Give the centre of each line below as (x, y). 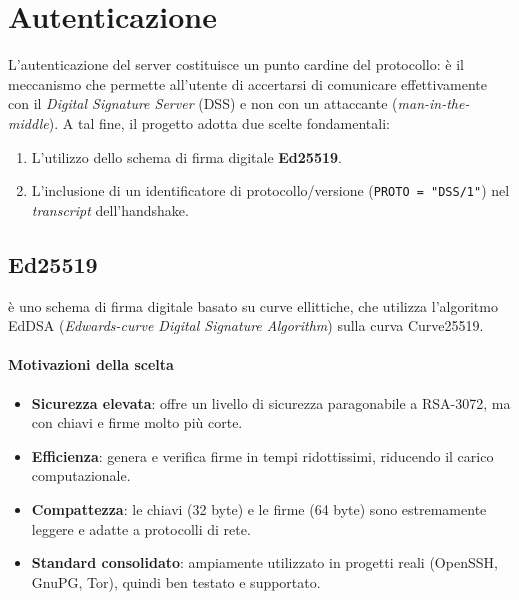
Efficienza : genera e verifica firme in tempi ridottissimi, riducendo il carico (262, 455)
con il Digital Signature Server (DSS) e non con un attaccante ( (203, 103)
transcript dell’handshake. (110, 209)
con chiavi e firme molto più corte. (137, 422)
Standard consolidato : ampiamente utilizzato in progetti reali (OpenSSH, (264, 562)
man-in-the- (433, 103)
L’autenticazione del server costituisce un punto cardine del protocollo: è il (236, 64)
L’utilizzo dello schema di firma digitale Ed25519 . (186, 156)
